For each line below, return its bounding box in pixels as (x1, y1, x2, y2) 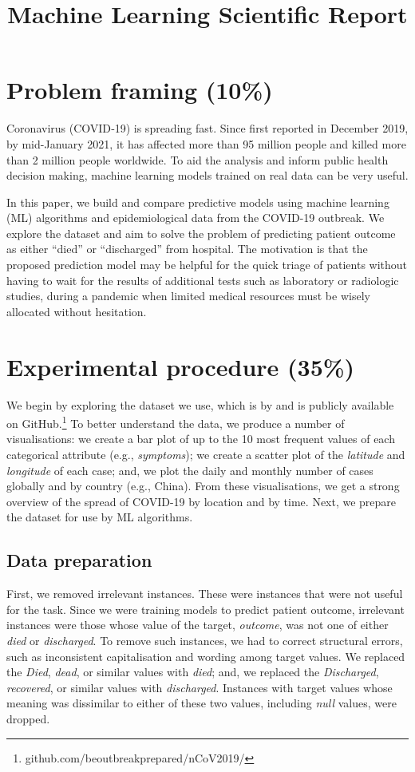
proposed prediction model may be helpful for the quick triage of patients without (6, 256, 408, 273)
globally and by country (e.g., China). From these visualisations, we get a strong (6, 477, 400, 494)
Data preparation (6, 548, 152, 572)
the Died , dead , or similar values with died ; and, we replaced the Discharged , (6, 663, 379, 680)
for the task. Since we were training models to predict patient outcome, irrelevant (6, 600, 405, 617)
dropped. (6, 710, 50, 726)
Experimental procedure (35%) (6, 350, 355, 382)
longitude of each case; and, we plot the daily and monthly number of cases (6, 461, 373, 478)
